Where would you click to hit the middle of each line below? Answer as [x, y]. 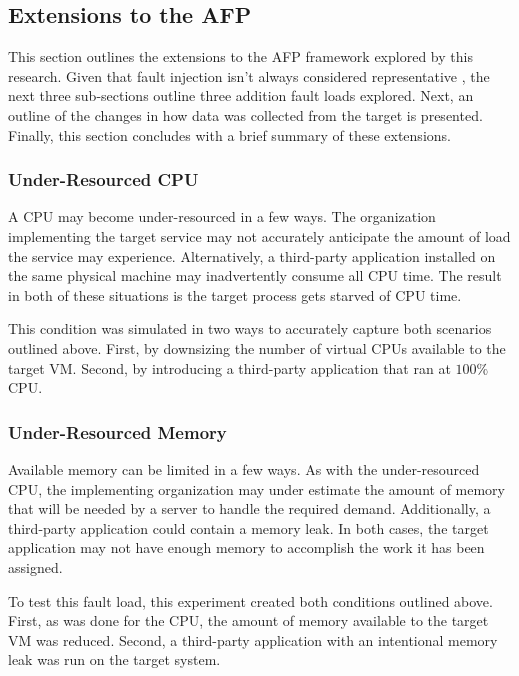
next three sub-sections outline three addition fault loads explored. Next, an [241, 95]
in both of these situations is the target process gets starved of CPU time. [235, 294]
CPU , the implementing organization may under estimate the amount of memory [256, 488]
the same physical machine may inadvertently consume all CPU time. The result [255, 275]
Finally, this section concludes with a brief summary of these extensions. [229, 134]
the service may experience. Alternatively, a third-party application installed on [252, 255]
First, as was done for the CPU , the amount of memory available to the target [248, 620]
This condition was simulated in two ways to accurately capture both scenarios [250, 328]
